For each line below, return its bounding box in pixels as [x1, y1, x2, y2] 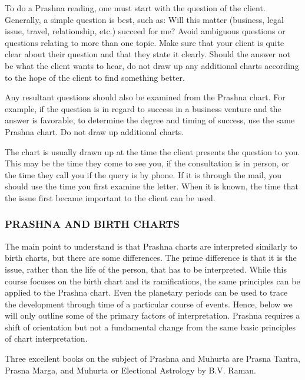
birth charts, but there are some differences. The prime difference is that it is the [5, 251, 297, 264]
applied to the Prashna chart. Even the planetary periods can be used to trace [5, 286, 288, 299]
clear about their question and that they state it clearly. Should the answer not [5, 48, 290, 60]
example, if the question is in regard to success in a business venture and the [5, 102, 281, 114]
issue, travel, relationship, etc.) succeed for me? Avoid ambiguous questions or [5, 25, 286, 37]
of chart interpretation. [5, 332, 88, 345]
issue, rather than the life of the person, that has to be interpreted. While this [5, 263, 287, 275]
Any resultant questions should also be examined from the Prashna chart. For [5, 91, 286, 103]
